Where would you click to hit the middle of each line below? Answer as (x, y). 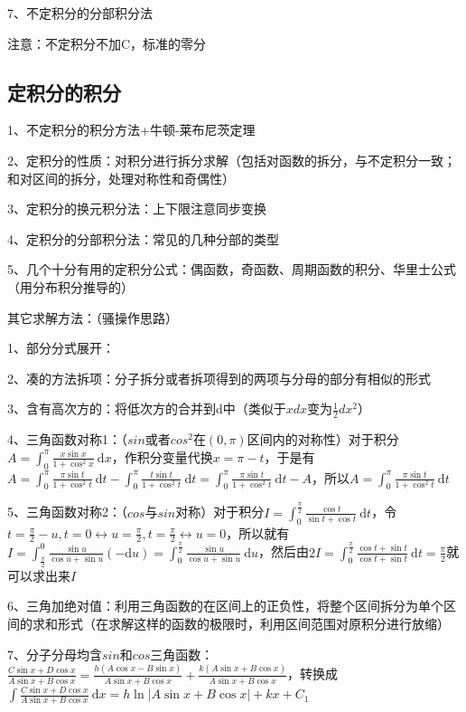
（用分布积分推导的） (70, 286)
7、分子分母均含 (55, 654)
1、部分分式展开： (61, 348)
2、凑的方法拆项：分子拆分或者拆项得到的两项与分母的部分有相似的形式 (219, 378)
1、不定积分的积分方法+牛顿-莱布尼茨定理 (131, 130)
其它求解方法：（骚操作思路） (93, 317)
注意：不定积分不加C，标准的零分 (107, 43)
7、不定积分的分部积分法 (80, 13)
